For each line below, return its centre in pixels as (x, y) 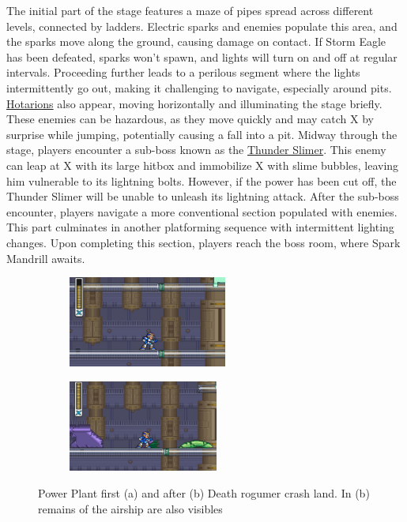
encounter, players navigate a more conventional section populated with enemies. (202, 211)
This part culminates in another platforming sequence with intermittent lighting (200, 227)
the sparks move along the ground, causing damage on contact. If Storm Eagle (196, 41)
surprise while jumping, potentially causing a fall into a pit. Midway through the (202, 134)
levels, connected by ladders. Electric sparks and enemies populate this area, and (202, 26)
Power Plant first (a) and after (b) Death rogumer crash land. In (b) (204, 493)
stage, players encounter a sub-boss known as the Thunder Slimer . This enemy (196, 150)
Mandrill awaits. (46, 258)
